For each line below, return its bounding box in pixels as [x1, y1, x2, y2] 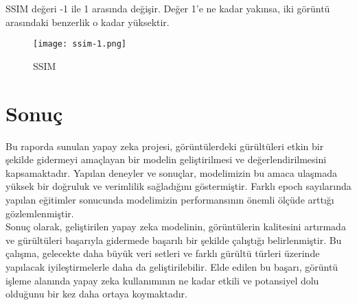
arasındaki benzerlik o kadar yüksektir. [5, 14, 170, 29]
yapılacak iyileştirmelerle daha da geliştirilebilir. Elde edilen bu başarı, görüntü [5, 259, 338, 273]
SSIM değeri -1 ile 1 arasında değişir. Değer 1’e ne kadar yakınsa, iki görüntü [5, 1, 330, 15]
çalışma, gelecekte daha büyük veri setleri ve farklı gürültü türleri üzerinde [5, 246, 320, 260]
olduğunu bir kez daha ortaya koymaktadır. [5, 286, 187, 301]
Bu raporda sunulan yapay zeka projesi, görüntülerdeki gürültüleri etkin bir [5, 138, 324, 153]
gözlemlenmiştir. [5, 206, 74, 220]
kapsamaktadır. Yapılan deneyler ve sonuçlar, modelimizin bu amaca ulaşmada [5, 165, 337, 180]
